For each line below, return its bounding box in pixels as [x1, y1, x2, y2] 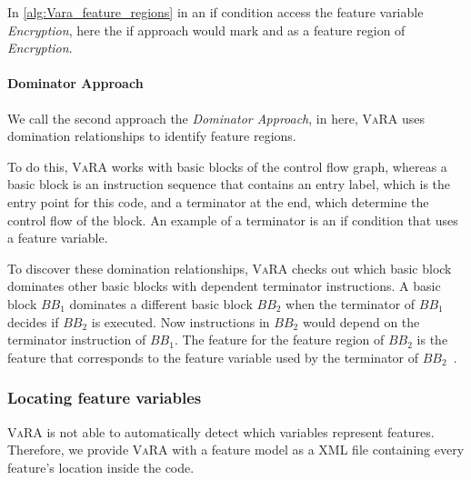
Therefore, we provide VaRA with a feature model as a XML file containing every [7, 440, 465, 459]
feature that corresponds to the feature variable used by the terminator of [7, 347, 419, 366]
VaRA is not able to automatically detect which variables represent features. [7, 422, 435, 441]
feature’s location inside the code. [7, 457, 195, 476]
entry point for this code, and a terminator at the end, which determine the [7, 192, 429, 211]
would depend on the [302, 312, 420, 331]
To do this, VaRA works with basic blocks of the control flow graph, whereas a [7, 156, 447, 175]
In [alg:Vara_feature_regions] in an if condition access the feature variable [7, 3, 424, 21]
